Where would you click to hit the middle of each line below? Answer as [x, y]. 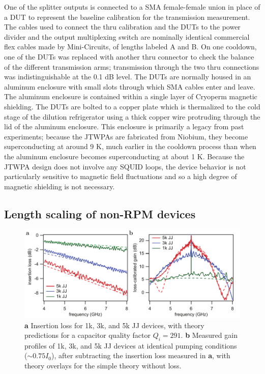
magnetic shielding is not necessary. [60, 186]
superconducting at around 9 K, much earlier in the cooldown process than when [130, 146]
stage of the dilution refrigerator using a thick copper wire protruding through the [132, 116]
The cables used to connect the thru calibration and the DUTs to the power [122, 27]
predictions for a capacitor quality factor [87, 335]
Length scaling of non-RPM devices [100, 213]
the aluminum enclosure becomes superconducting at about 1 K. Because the [124, 156]
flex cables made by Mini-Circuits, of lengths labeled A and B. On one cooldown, [130, 47]
